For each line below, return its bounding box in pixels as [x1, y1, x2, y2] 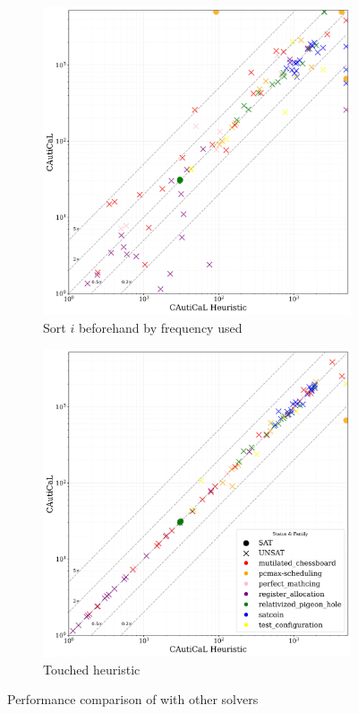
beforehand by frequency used [78, 318, 243, 336]
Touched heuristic [43, 659, 141, 678]
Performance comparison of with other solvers [7, 690, 259, 709]
